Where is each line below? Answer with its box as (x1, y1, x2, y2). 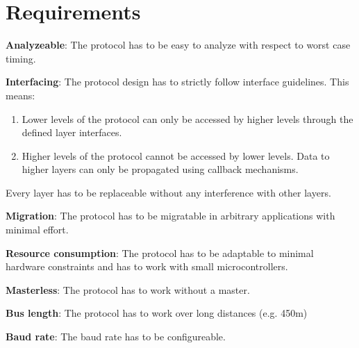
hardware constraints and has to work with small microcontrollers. (6, 259, 288, 274)
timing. (6, 51, 36, 65)
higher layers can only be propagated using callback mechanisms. (22, 162, 299, 176)
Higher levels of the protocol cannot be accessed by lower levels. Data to (22, 148, 330, 163)
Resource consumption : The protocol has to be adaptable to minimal (6, 245, 314, 260)
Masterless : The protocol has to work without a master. (6, 282, 250, 297)
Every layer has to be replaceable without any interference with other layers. (6, 185, 331, 199)
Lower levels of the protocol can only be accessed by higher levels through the (22, 111, 353, 126)
